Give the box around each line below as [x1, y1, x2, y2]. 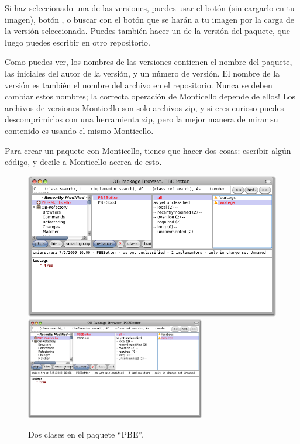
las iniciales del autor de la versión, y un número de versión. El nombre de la [5, 67, 280, 79]
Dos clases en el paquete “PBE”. [28, 428, 143, 440]
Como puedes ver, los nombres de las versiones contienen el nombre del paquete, [5, 56, 292, 68]
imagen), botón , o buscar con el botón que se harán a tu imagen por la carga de [5, 13, 294, 25]
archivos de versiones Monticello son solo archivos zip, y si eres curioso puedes [5, 101, 284, 113]
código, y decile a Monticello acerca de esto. [5, 156, 162, 168]
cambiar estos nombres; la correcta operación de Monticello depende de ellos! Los [5, 90, 295, 102]
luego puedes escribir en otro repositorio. [5, 36, 150, 48]
